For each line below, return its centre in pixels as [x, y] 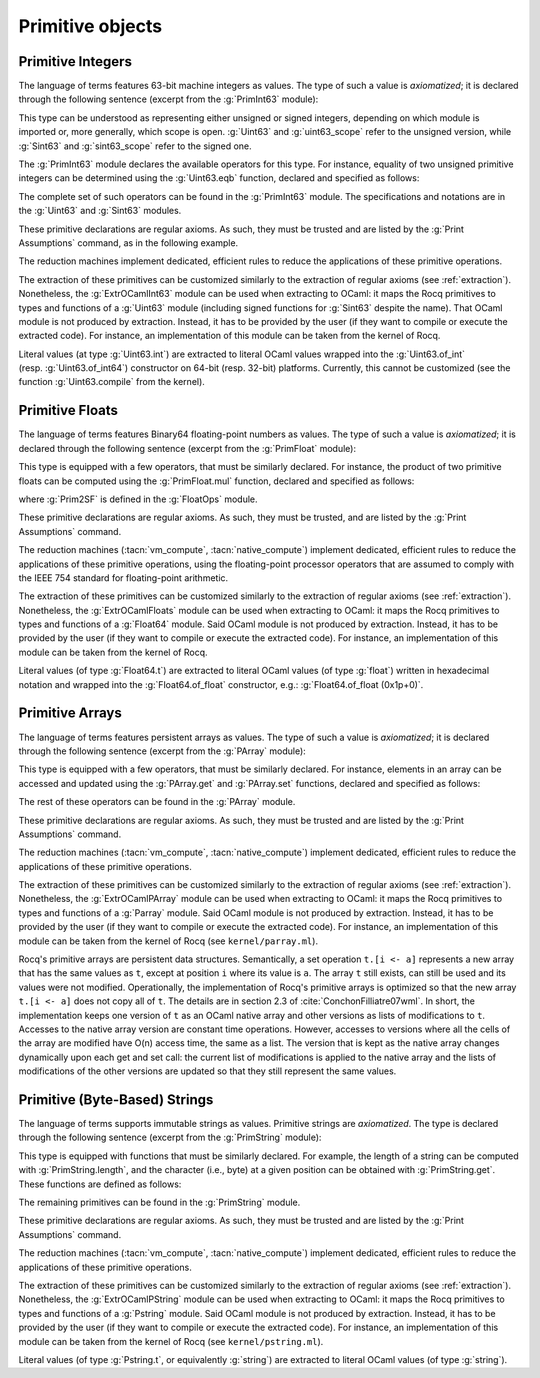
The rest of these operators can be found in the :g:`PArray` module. [157, 802]
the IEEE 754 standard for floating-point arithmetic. [123, 577]
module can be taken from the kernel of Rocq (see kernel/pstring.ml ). [171, 1341]
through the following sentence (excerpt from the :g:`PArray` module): [162, 751]
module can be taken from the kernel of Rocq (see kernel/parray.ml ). [168, 941]
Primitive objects [90, 26]
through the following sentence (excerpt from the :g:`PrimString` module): [170, 1137]
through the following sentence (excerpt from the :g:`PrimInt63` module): [168, 99]
